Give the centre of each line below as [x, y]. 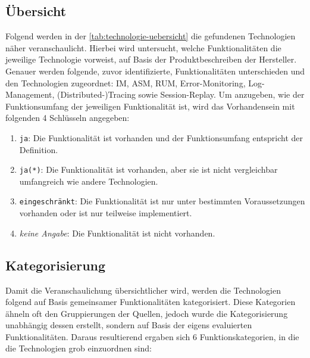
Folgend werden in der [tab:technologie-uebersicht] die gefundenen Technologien [151, 36]
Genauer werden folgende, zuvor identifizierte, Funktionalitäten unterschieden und [155, 71]
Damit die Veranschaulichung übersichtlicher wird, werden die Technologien [143, 290]
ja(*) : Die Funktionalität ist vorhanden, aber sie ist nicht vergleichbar [148, 169]
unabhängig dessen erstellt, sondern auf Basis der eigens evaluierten [129, 325]
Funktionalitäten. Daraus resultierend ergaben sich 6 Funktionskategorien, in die [152, 336]
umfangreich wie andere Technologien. [89, 181]
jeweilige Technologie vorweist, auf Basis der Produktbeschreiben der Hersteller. [151, 59]
